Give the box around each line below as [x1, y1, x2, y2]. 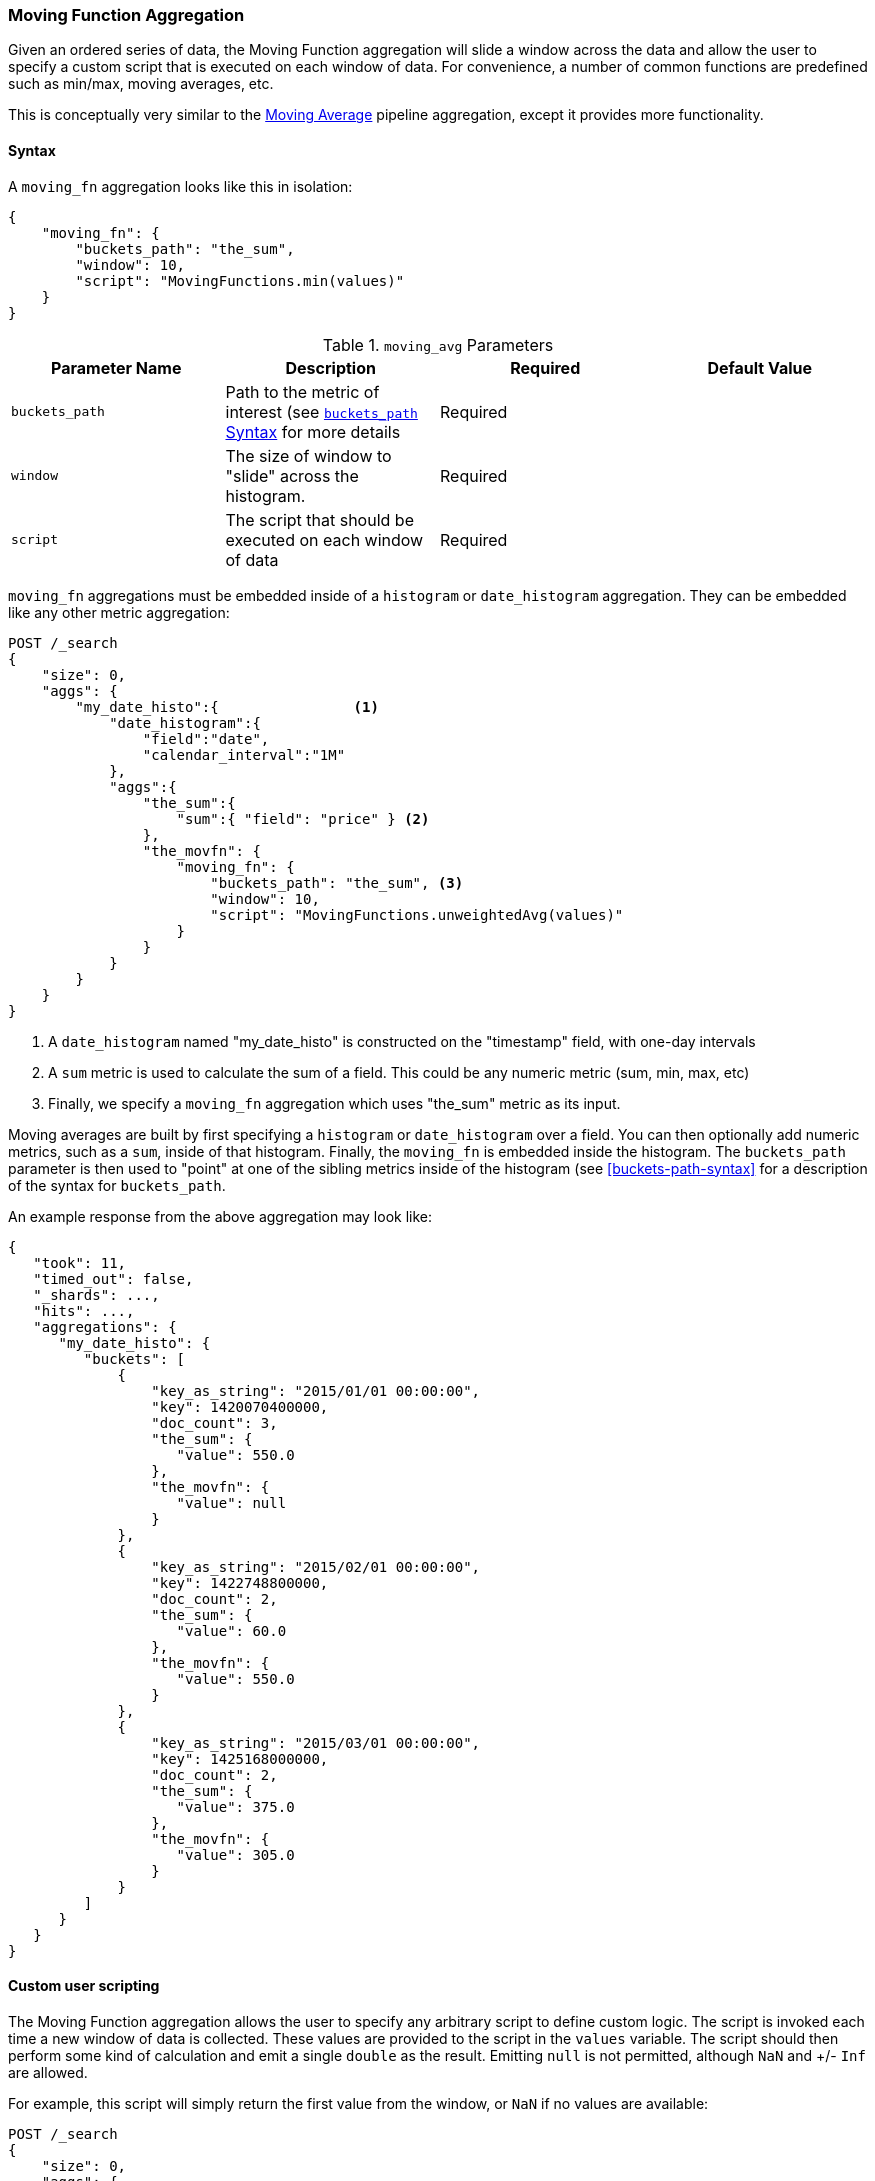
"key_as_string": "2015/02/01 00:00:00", [151, 1558, 481, 1575]
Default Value [707, 357, 813, 378]
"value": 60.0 [176, 1622, 287, 1639]
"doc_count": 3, [151, 1414, 278, 1431]
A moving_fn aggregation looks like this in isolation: [8, 177, 353, 195]
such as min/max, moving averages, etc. [8, 75, 274, 93]
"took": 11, [33, 1254, 127, 1271]
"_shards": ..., [33, 1286, 160, 1303]
